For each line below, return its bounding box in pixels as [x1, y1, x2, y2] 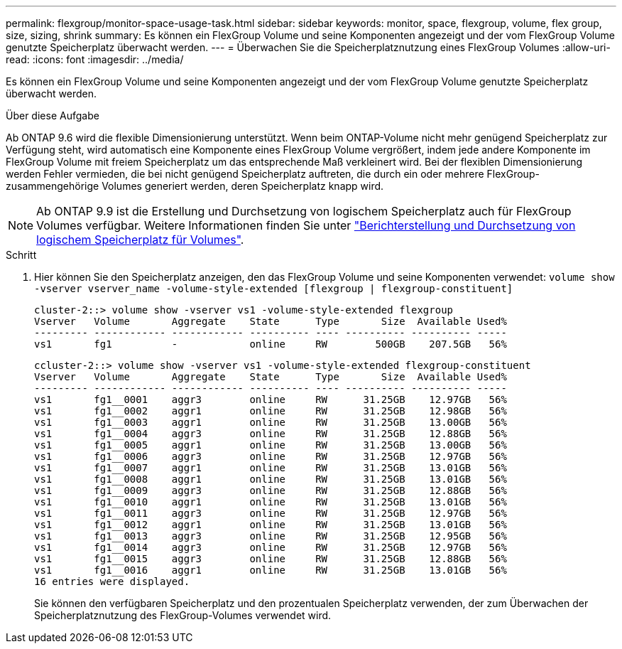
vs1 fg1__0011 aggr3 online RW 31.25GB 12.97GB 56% [34, 508, 507, 519]
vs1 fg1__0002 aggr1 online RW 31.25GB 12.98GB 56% [34, 405, 507, 417]
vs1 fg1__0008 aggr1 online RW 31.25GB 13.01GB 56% [34, 473, 507, 485]
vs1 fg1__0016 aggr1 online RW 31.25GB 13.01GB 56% [34, 564, 507, 576]
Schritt [6, 249, 37, 261]
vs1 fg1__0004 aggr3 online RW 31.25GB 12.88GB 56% [34, 428, 507, 439]
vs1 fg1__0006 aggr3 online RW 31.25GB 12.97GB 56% [34, 451, 507, 462]
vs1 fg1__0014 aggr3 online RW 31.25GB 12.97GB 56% [34, 542, 507, 553]
